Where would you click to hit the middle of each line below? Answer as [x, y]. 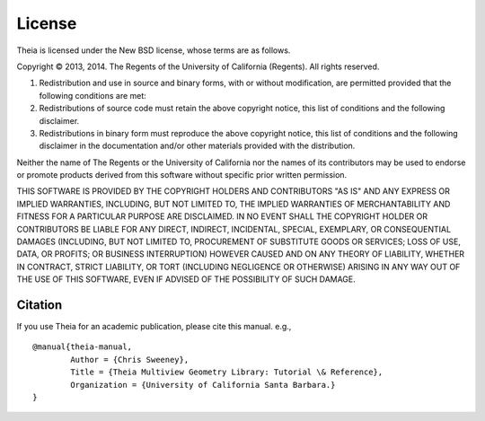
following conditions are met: [93, 95]
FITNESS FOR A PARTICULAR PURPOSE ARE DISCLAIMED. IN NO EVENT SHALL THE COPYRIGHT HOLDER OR [222, 216]
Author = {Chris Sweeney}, [130, 360]
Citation [40, 305]
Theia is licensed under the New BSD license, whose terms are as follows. [154, 50]
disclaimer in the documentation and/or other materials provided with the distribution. [197, 146]
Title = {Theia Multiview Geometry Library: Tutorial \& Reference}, [227, 372]
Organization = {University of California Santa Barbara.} [203, 385]
